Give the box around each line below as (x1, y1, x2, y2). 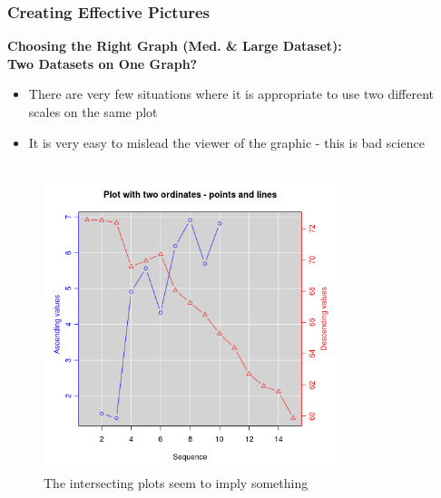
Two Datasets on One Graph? (7, 54, 198, 73)
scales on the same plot (28, 103, 158, 121)
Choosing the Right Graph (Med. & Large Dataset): (7, 36, 342, 55)
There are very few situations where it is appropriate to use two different (28, 84, 435, 103)
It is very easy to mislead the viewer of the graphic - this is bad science (28, 132, 425, 151)
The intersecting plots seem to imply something (44, 473, 309, 492)
